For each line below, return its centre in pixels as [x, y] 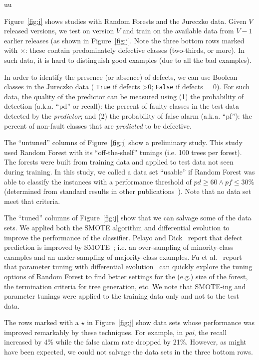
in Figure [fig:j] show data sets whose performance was [171, 322]
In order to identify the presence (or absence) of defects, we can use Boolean [121, 77]
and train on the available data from [178, 31]
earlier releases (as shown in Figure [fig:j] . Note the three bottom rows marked [124, 40]
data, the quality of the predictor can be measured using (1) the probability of [124, 96]
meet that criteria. [32, 201]
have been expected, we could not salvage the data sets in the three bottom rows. [129, 352]
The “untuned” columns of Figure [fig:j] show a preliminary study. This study [123, 142]
